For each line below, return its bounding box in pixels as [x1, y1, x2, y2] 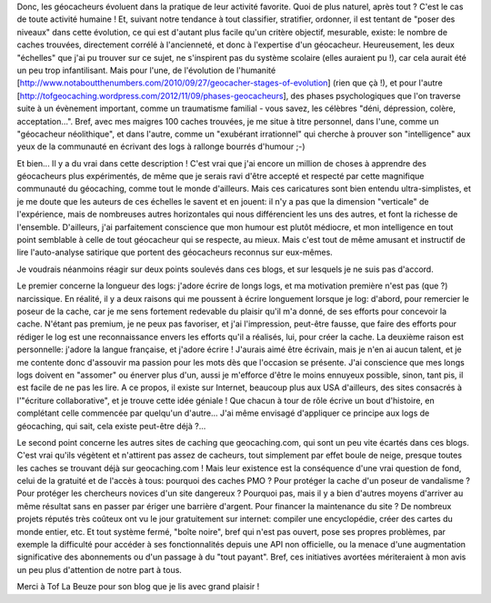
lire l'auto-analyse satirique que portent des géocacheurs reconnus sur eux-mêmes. [16, 246, 334, 258]
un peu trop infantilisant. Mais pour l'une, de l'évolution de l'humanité [16, 65, 276, 75]
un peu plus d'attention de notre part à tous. [16, 564, 182, 575]
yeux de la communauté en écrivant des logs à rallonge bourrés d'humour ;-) [16, 141, 306, 152]
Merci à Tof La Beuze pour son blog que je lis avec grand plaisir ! [16, 581, 260, 592]
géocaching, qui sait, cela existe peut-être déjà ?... [16, 420, 206, 431]
